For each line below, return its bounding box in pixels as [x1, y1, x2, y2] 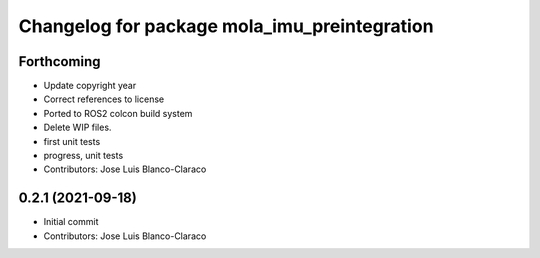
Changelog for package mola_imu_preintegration [18, 15, 434, 37]
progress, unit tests [43, 150, 124, 162]
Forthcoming [18, 53, 101, 70]
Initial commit [43, 216, 99, 228]
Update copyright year [43, 80, 137, 92]
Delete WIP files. [43, 121, 112, 134]
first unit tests [43, 135, 101, 147]
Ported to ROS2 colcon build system [43, 107, 193, 119]
